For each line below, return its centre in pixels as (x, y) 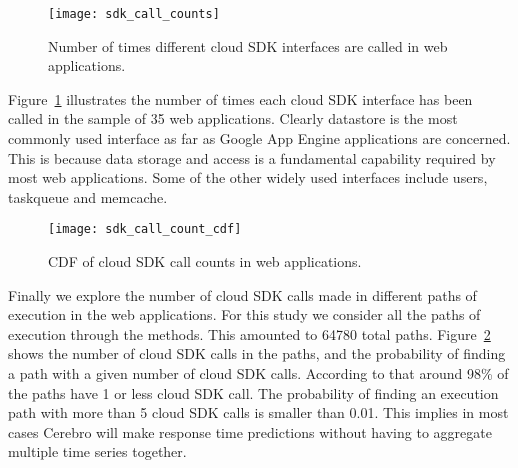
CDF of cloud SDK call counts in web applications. (205, 261)
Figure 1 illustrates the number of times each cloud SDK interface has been (240, 98)
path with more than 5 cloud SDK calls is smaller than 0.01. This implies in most (258, 412)
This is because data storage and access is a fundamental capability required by (252, 157)
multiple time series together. (97, 451)
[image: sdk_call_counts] (134, 14)
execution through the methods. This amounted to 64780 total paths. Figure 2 (249, 333)
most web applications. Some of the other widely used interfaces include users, (248, 177)
